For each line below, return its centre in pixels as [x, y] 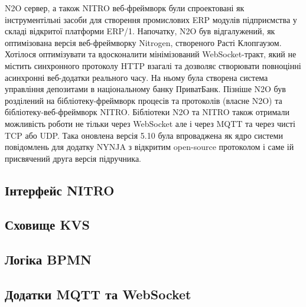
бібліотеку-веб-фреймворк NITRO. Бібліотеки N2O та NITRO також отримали [147, 112]
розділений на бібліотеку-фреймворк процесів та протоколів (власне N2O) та [144, 100]
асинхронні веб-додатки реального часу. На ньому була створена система [136, 77]
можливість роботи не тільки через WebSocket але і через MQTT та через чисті [150, 123]
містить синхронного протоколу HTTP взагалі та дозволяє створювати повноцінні [153, 65]
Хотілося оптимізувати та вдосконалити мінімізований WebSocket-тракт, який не [151, 54]
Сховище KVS [47, 225]
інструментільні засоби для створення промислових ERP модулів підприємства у [151, 19]
